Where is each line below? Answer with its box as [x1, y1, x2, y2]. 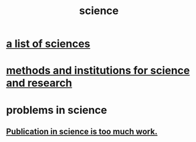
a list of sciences [6, 37, 91, 50]
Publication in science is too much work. [6, 126, 158, 136]
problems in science [6, 103, 107, 117]
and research [6, 76, 72, 90]
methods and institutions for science [6, 64, 190, 77]
